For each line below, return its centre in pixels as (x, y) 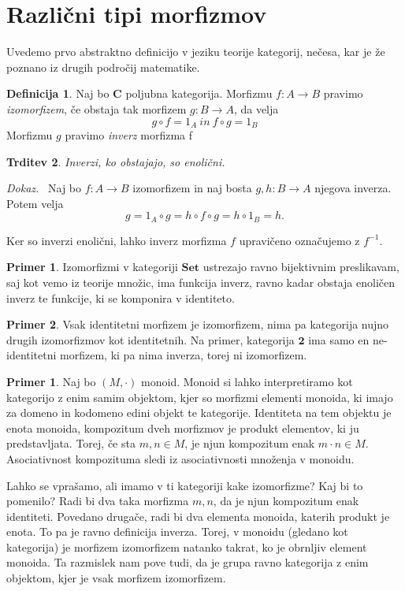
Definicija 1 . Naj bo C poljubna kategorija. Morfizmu (139, 93)
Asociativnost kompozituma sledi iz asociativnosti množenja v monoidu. (180, 458)
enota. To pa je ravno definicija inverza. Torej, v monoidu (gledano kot (177, 532)
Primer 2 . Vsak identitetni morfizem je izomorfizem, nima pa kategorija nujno (198, 324)
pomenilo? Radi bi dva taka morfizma (98, 501)
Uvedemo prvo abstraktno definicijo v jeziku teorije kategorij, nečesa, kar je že (196, 52)
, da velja (256, 108)
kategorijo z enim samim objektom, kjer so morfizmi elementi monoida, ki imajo (200, 397)
